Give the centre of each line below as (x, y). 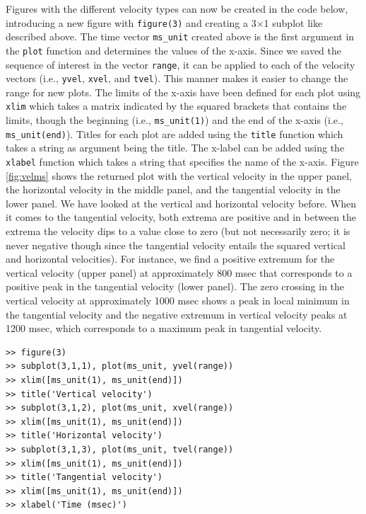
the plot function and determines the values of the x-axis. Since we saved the (174, 50)
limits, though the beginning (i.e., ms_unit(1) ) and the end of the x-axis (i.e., (175, 120)
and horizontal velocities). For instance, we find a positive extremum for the (170, 259)
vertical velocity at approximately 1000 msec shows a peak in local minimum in (178, 301)
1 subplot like (293, 22)
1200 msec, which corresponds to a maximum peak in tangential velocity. (164, 328)
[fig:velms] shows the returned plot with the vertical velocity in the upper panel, (179, 175)
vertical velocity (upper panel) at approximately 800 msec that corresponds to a (179, 272)
